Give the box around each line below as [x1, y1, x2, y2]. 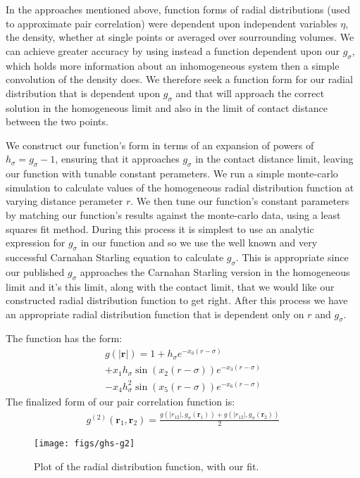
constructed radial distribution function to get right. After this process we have [6, 293, 348, 308]
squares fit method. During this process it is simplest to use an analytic [6, 221, 314, 236]
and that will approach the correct [175, 85, 325, 100]
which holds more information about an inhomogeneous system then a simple [6, 58, 340, 73]
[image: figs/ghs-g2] [34, 439, 135, 449]
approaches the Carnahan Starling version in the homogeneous [80, 264, 350, 279]
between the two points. [6, 114, 108, 129]
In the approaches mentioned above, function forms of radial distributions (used [6, 2, 351, 16]
